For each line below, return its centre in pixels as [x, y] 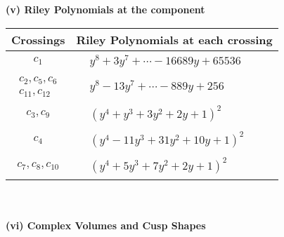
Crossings [38, 39]
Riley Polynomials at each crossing [174, 39]
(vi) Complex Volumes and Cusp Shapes [106, 225]
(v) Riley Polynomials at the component [105, 9]
